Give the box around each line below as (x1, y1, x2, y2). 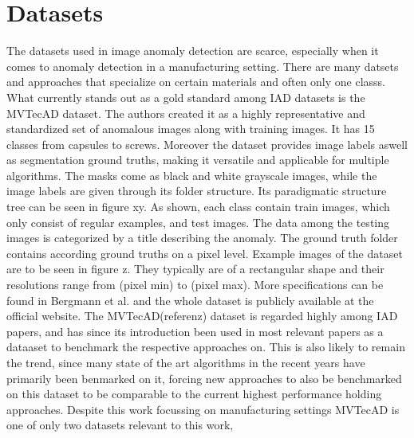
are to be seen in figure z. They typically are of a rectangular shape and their (6, 260, 384, 277)
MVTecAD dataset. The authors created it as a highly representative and (6, 104, 365, 121)
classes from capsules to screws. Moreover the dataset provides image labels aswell (6, 135, 408, 152)
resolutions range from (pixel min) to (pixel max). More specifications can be (6, 276, 384, 293)
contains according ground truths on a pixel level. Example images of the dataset (6, 244, 403, 261)
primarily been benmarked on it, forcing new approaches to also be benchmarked (6, 370, 402, 386)
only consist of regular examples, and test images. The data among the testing (6, 213, 390, 230)
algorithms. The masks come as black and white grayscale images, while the (6, 166, 377, 183)
